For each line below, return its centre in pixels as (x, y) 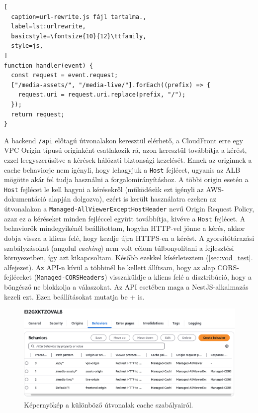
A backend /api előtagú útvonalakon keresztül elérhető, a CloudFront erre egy (124, 140)
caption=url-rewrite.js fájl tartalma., (79, 17)
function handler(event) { (48, 65)
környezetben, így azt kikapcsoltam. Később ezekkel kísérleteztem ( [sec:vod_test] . (129, 258)
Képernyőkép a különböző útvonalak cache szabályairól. (109, 405)
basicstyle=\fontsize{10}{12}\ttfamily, (79, 36)
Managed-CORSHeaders (71, 278)
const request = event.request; (65, 75)
